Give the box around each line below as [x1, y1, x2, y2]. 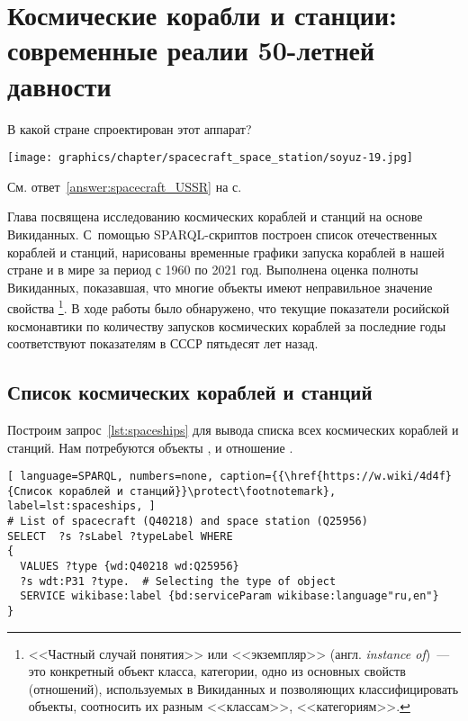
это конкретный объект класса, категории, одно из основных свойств [28, 662, 406, 680]
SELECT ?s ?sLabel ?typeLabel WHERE [7, 529, 233, 543]
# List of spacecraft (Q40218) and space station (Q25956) [7, 515, 368, 528]
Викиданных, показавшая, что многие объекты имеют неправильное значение [7, 277, 433, 296]
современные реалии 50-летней [7, 32, 375, 68]
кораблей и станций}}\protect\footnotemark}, [58, 484, 337, 498]
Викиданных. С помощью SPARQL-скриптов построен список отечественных [7, 224, 437, 243]
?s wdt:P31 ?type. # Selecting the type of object [20, 574, 337, 588]
